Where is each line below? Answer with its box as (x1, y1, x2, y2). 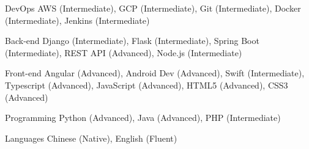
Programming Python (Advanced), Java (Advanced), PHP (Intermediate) (5, 111, 281, 124)
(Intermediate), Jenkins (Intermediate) (5, 13, 150, 26)
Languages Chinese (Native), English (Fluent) (5, 131, 177, 144)
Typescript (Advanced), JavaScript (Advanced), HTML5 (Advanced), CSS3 (5, 78, 288, 91)
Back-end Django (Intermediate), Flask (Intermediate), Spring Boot (5, 34, 259, 47)
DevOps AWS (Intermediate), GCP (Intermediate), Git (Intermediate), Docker (5, 2, 301, 14)
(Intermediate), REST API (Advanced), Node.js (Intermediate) (5, 46, 242, 59)
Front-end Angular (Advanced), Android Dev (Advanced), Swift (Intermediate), (5, 67, 305, 79)
